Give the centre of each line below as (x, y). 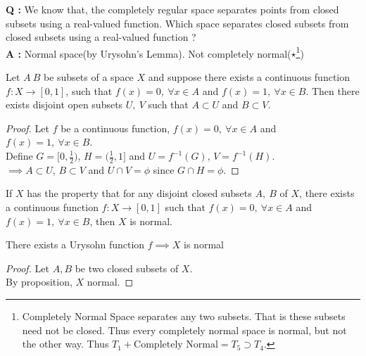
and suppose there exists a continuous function (249, 77)
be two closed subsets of (127, 268)
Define (19, 155)
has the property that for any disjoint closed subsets (139, 193)
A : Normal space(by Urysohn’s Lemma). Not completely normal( (149, 53)
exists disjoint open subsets (64, 104)
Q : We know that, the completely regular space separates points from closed (172, 9)
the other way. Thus (65, 344)
